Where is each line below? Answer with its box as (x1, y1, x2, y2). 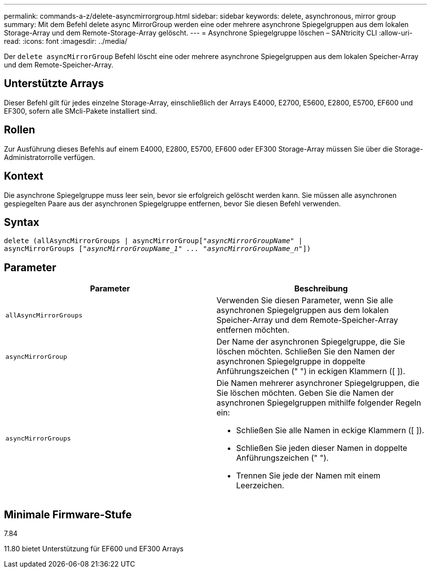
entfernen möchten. (216, 325, 290, 335)
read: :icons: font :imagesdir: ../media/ (4, 37, 127, 45)
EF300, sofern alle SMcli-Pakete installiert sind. (4, 106, 157, 115)
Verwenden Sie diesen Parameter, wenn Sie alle (216, 295, 393, 306)
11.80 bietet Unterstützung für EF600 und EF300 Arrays (4, 544, 184, 553)
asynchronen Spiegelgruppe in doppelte (216, 356, 366, 367)
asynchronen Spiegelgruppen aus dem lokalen (216, 305, 389, 316)
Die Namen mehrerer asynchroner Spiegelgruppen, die (216, 378, 420, 388)
